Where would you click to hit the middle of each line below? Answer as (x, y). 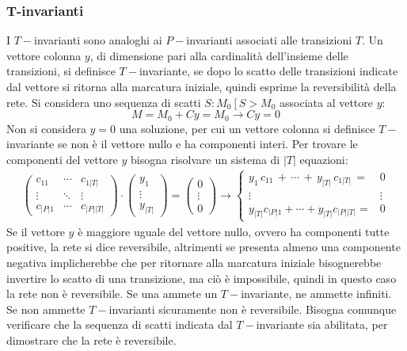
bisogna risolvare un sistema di (205, 159)
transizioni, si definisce (61, 71)
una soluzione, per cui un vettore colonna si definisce (247, 128)
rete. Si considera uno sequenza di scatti (104, 102)
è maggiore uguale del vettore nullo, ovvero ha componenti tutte (234, 231)
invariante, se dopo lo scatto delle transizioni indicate (268, 71)
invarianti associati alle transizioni (269, 40)
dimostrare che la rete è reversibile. (91, 340)
